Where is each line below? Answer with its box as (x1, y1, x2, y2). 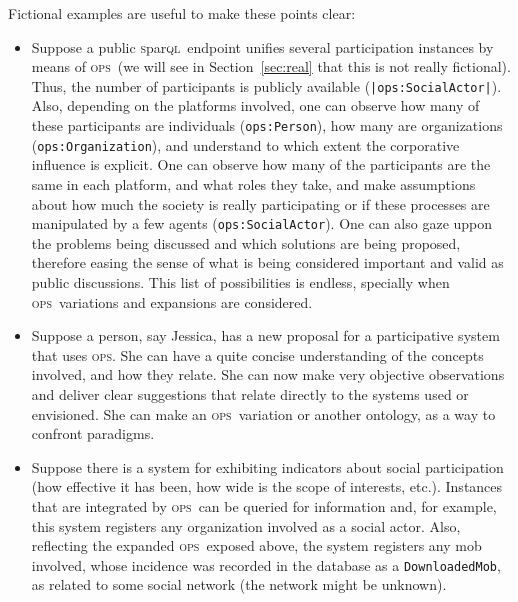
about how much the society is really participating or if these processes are (31, 193, 490, 214)
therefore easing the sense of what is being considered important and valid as (31, 252, 504, 273)
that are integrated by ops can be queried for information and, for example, (31, 495, 497, 516)
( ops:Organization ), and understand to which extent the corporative (31, 134, 460, 155)
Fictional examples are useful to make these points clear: (8, 3, 356, 23)
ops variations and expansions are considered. (31, 291, 313, 312)
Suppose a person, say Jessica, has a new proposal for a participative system (31, 325, 500, 346)
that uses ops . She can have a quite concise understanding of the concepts (31, 344, 484, 365)
